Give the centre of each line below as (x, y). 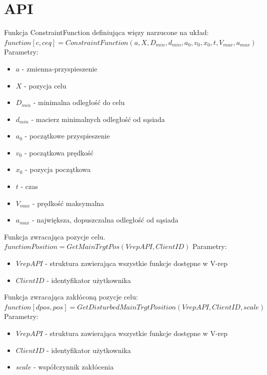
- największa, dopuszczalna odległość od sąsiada (105, 220)
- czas (29, 186)
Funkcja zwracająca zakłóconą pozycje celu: (71, 297)
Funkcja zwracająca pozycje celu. (55, 236)
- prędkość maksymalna (68, 203)
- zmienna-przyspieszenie (59, 68)
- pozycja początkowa (58, 169)
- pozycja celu (45, 85)
